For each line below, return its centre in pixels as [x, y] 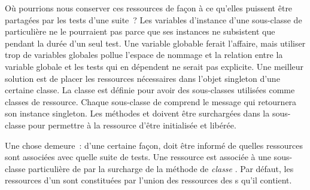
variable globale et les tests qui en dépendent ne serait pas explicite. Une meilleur [154, 66]
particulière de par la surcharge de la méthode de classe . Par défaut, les [161, 168]
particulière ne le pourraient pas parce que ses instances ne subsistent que [140, 31]
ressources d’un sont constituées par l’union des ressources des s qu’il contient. [148, 180]
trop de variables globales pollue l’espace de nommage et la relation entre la [144, 55]
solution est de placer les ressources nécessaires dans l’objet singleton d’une [142, 78]
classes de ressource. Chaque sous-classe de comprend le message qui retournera [151, 101]
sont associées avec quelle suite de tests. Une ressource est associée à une [138, 157]
